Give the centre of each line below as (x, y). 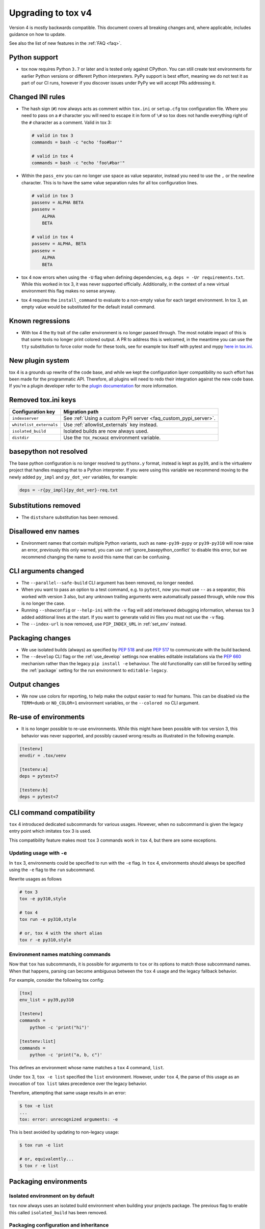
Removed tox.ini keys (42, 400)
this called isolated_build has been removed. (58, 1212)
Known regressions (40, 321)
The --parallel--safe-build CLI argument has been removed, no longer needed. (108, 583)
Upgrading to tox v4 (51, 13)
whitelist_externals (35, 424)
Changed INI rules (37, 97)
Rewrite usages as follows (36, 879)
